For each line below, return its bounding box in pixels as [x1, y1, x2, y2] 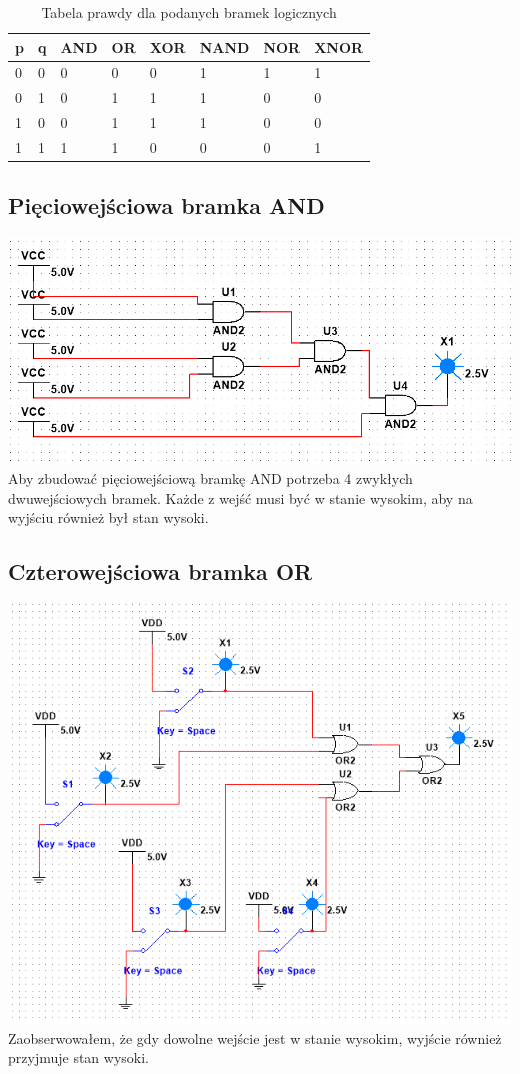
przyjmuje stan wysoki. [8, 1047, 149, 1068]
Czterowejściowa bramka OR [8, 556, 313, 587]
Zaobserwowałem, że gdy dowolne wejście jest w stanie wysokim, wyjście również [8, 1027, 502, 1048]
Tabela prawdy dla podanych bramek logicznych [41, 2, 337, 22]
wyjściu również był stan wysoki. [8, 507, 209, 528]
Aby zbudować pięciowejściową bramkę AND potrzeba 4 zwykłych [8, 468, 413, 489]
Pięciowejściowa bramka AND [8, 190, 325, 221]
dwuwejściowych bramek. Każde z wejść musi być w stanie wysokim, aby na [8, 487, 473, 508]
